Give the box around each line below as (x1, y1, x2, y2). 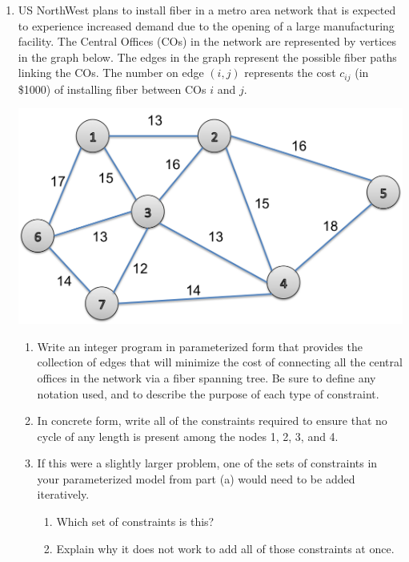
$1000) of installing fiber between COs (18, 80, 207, 97)
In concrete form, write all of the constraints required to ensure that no (37, 412, 387, 429)
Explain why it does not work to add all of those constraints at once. (56, 540, 395, 556)
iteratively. (37, 486, 90, 503)
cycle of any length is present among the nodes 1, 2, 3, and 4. (37, 427, 339, 444)
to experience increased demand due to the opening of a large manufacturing (18, 17, 395, 34)
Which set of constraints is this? (56, 513, 215, 530)
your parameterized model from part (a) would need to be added (37, 470, 355, 487)
